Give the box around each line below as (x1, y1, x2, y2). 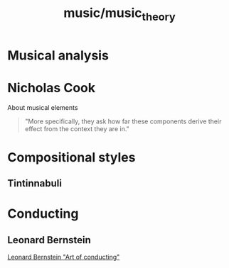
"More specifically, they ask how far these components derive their (24, 117, 222, 125)
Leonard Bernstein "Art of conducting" (7, 253, 120, 262)
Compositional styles (7, 149, 136, 165)
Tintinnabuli (7, 177, 63, 189)
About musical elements (7, 103, 78, 111)
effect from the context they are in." (24, 124, 129, 133)
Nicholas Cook (7, 79, 96, 96)
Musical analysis (7, 48, 109, 63)
